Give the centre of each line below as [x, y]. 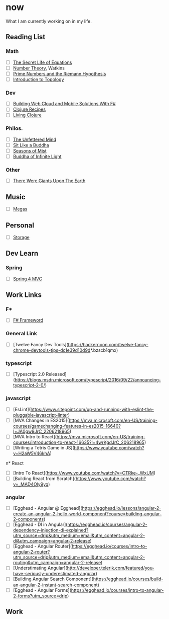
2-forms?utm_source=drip [40, 596]
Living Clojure [27, 115]
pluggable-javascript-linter [40, 415]
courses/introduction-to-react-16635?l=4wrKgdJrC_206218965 [79, 442]
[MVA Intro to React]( [35, 436]
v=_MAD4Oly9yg [31, 484]
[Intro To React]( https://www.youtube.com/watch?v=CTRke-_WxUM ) [84, 473]
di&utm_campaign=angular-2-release [51, 541]
